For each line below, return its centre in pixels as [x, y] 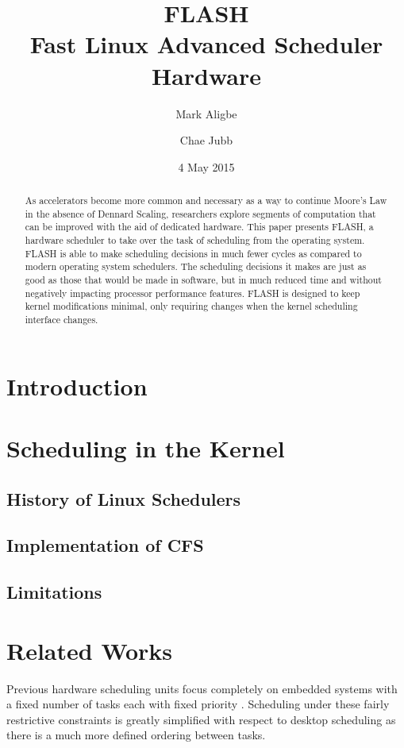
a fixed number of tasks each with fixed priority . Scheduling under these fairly [198, 704]
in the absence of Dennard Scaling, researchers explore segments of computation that [200, 213]
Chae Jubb [206, 140]
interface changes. [62, 319]
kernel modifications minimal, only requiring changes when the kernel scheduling [191, 306]
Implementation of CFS [105, 545]
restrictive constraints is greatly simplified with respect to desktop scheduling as [201, 719]
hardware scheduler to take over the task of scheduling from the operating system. [195, 240]
